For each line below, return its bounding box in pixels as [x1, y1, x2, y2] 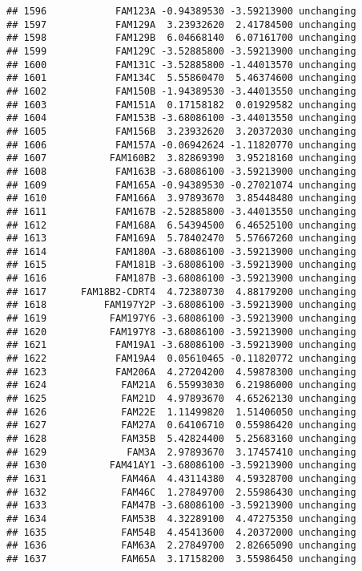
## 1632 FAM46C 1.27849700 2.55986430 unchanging [6, 486, 356, 498]
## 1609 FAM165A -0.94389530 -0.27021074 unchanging [6, 179, 356, 191]
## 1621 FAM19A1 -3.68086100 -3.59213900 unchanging [6, 339, 356, 351]
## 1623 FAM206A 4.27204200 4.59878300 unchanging [6, 366, 356, 378]
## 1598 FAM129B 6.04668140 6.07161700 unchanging [6, 32, 356, 44]
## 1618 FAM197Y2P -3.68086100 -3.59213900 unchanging [6, 299, 356, 311]
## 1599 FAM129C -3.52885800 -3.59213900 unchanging [6, 45, 356, 57]
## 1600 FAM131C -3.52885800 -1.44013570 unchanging [6, 59, 356, 71]
